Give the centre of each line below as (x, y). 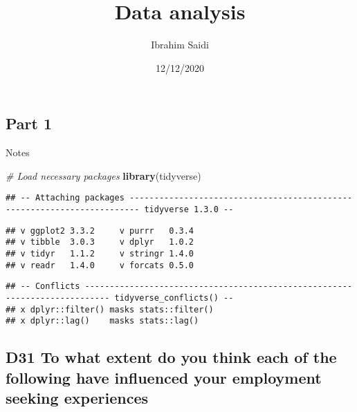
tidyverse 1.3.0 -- (189, 209)
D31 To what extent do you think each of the (171, 357)
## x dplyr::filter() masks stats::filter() (110, 309)
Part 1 (29, 123)
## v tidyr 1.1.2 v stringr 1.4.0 (100, 253)
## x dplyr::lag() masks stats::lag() (102, 321)
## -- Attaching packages (65, 198)
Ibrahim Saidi (180, 45)
